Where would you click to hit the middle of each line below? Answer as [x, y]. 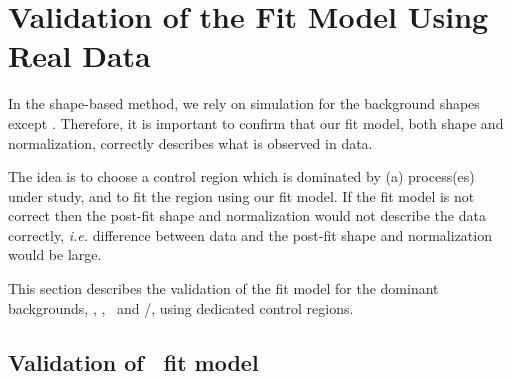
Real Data [79, 55]
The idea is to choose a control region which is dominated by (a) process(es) [241, 176]
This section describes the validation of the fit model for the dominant [223, 288]
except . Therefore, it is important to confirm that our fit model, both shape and [256, 122]
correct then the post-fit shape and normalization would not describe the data [247, 215]
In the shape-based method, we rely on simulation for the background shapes [244, 103]
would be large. [55, 254]
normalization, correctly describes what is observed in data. [190, 142]
